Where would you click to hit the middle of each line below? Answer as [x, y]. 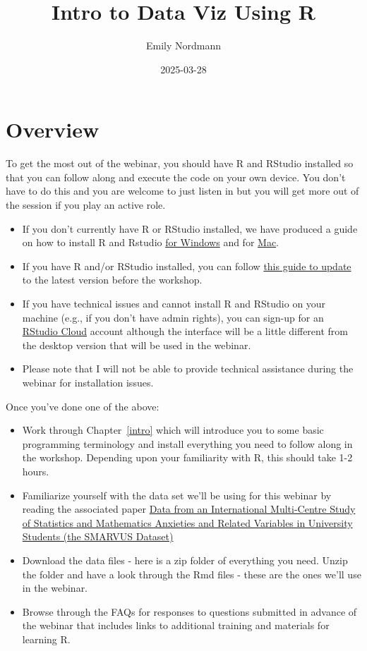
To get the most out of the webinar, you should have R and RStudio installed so [180, 163]
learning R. [46, 639]
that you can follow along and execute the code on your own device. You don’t [176, 177]
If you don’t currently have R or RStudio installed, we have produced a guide [190, 228]
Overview [53, 129]
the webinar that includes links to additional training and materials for [176, 625]
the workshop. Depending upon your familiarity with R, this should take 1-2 [187, 457]
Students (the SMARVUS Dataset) [98, 536]
